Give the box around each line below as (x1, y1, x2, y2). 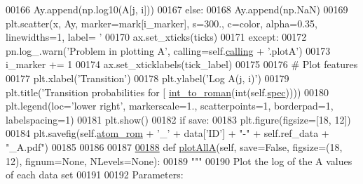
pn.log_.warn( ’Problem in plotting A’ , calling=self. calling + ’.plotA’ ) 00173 (6, 43, 331, 58)
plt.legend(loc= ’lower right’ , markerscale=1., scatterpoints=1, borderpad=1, (6, 98, 334, 113)
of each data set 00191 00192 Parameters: (6, 167, 184, 182)
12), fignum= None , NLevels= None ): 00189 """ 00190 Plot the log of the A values (6, 153, 352, 168)
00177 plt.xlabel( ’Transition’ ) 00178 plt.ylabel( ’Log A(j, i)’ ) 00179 (6, 70, 289, 85)
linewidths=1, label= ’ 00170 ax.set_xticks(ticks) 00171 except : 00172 (6, 29, 307, 44)
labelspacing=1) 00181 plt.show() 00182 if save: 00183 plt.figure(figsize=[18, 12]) (6, 112, 351, 126)
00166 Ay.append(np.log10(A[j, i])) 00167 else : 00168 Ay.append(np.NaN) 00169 (6, 2, 348, 16)
